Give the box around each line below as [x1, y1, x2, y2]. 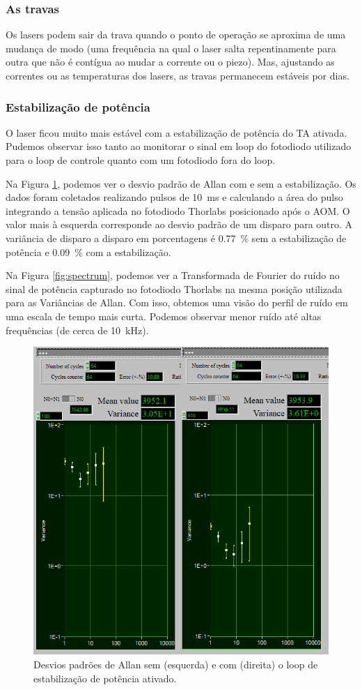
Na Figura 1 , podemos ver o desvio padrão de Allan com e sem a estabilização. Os [6, 176, 356, 190]
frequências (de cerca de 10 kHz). [6, 322, 149, 337]
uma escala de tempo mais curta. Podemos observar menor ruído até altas [6, 308, 322, 323]
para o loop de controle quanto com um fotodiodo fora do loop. [6, 153, 276, 167]
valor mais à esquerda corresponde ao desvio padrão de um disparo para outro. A [6, 217, 353, 232]
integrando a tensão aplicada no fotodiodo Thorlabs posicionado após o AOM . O [6, 203, 350, 218]
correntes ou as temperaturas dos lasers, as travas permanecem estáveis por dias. [6, 68, 349, 82]
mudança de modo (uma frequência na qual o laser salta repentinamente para [6, 40, 336, 55]
